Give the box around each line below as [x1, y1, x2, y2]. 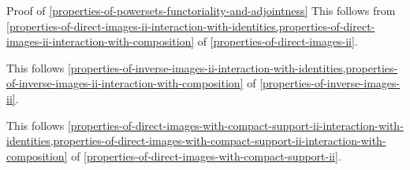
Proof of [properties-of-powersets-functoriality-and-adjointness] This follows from [6, 2, 396, 18]
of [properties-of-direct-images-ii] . [197, 33, 358, 50]
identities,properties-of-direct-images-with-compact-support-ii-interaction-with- [6, 132, 386, 149]
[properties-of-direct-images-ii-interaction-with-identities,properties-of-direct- [6, 17, 375, 34]
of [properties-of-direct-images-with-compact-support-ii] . [71, 147, 341, 164]
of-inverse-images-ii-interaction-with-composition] [6, 75, 244, 91]
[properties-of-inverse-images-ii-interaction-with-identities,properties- [67, 59, 398, 76]
